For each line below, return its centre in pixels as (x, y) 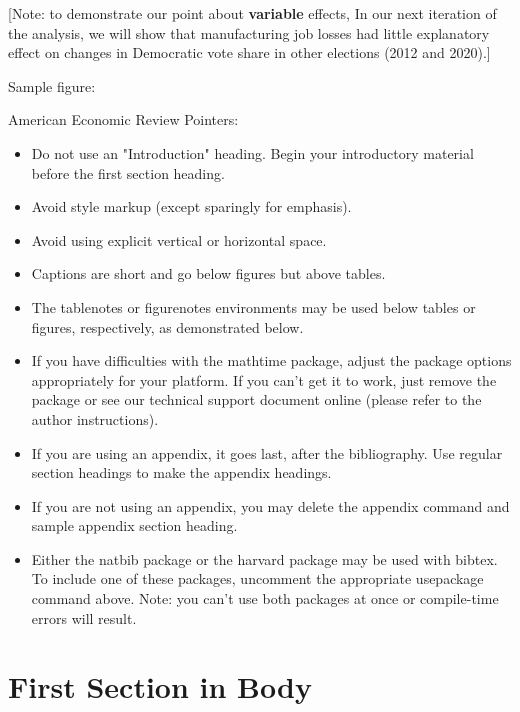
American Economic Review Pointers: (123, 119)
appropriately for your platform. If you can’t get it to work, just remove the (264, 379)
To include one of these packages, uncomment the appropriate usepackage (257, 578)
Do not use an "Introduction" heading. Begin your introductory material (252, 152)
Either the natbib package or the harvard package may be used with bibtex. (264, 558)
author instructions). (95, 418)
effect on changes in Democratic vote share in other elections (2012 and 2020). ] (249, 52)
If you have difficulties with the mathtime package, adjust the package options (271, 360)
